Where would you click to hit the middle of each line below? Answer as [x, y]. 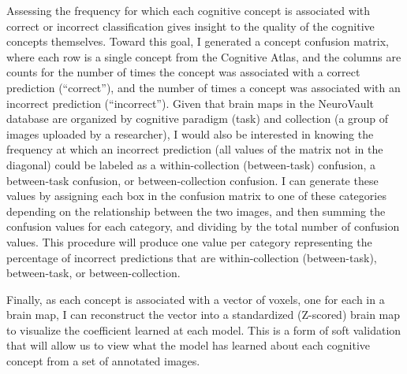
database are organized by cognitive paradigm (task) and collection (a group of [198, 118]
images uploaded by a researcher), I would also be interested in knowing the [190, 133]
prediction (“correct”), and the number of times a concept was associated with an [203, 87]
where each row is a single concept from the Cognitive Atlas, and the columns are [204, 56]
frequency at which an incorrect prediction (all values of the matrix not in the [195, 149]
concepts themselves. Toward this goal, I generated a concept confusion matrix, [198, 41]
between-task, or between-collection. [93, 273]
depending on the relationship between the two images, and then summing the [196, 211]
